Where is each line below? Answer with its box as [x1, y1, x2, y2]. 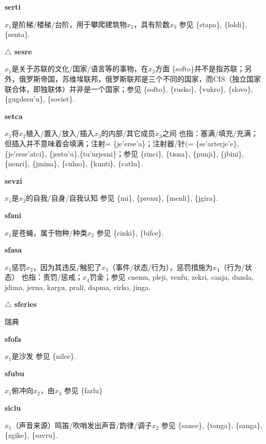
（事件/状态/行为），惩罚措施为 [108, 261, 213, 272]
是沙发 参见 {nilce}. [11, 351, 76, 361]
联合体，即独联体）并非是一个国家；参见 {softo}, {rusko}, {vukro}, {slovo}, [5, 83, 253, 94]
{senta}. [5, 29, 30, 40]
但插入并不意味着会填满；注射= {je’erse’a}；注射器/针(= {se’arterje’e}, [5, 138, 239, 148]
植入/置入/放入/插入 [26, 128, 94, 139]
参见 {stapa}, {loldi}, [179, 18, 248, 29]
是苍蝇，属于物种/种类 [11, 227, 87, 238]
